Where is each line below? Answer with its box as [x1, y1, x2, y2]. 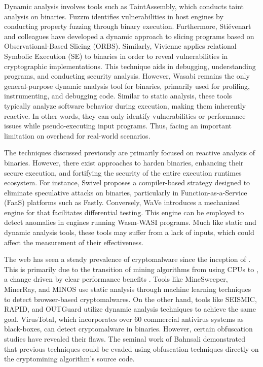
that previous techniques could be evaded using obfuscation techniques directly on [4, 343, 259, 354]
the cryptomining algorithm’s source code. [4, 353, 135, 364]
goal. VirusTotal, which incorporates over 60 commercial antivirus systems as [4, 313, 244, 324]
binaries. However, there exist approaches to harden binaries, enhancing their [4, 157, 244, 168]
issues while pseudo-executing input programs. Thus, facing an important [4, 120, 232, 131]
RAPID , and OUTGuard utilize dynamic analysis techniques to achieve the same [4, 304, 256, 314]
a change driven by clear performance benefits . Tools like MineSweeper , [4, 274, 228, 284]
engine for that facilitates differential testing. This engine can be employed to [4, 207, 244, 217]
